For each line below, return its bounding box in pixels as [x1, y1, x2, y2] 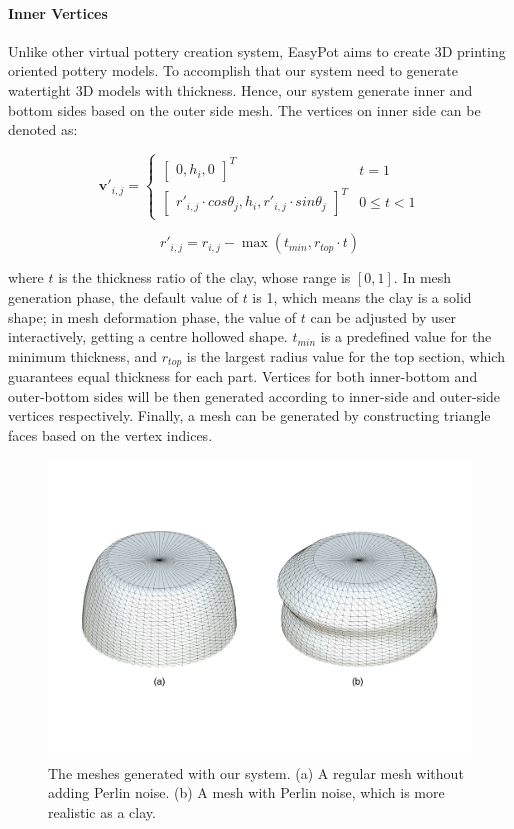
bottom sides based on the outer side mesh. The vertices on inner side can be [8, 99, 481, 120]
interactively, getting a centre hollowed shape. [8, 326, 288, 347]
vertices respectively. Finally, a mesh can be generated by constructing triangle [8, 405, 491, 426]
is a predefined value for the [320, 326, 492, 347]
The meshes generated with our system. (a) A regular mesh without [48, 762, 464, 783]
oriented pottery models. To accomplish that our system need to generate [8, 60, 458, 81]
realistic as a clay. [48, 801, 156, 822]
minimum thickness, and [8, 345, 158, 366]
